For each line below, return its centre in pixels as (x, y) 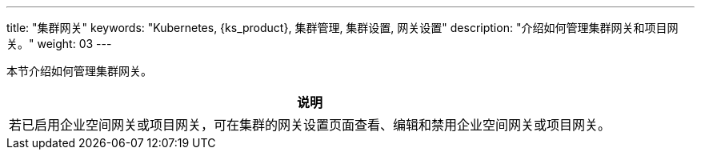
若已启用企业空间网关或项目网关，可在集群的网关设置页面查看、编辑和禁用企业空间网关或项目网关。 (310, 125)
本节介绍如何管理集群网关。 (79, 71)
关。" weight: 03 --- (59, 44)
